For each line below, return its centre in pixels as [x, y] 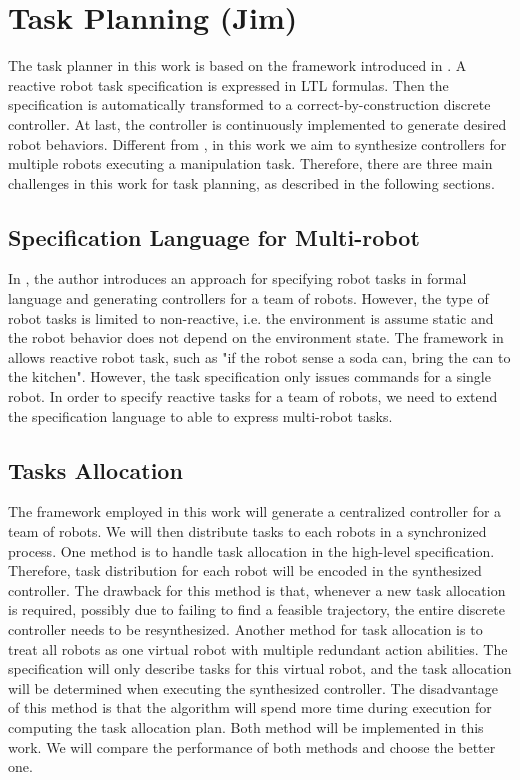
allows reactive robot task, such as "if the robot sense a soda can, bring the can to [259, 356]
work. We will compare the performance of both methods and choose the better [252, 746]
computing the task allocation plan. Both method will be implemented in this [246, 726]
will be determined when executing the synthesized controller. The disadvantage [253, 687]
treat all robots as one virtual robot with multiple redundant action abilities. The [258, 648]
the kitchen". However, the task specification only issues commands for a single [249, 376]
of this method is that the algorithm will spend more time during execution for [250, 707]
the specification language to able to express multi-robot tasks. [200, 415]
